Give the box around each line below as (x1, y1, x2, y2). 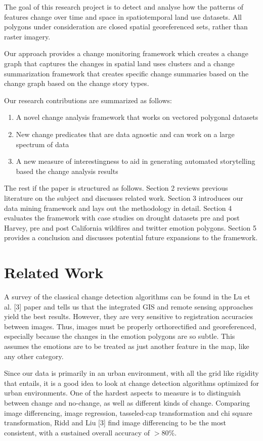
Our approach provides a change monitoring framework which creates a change (4, 48, 249, 59)
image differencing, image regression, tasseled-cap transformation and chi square (4, 407, 252, 418)
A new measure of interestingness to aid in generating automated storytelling (16, 156, 255, 166)
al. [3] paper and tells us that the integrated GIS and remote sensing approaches (4, 301, 253, 312)
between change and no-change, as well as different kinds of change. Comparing (4, 397, 250, 408)
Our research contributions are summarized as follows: (4, 95, 172, 105)
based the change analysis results (16, 165, 118, 176)
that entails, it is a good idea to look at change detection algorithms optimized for (4, 377, 259, 388)
